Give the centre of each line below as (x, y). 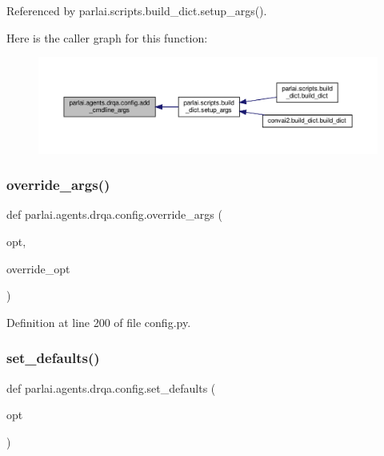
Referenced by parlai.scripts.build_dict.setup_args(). (137, 10)
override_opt (38, 268)
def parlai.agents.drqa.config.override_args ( (114, 214)
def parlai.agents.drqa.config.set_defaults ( (111, 387)
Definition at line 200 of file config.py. (99, 322)
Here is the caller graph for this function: (107, 37)
